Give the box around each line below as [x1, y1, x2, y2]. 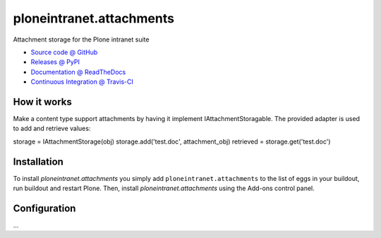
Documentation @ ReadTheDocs [30, 68, 126, 76]
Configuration [13, 202, 76, 214]
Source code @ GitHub [30, 48, 98, 56]
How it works [13, 96, 72, 108]
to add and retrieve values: [13, 124, 91, 133]
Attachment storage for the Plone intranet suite [13, 35, 150, 44]
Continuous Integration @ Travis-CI [30, 77, 134, 86]
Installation [13, 156, 64, 168]
